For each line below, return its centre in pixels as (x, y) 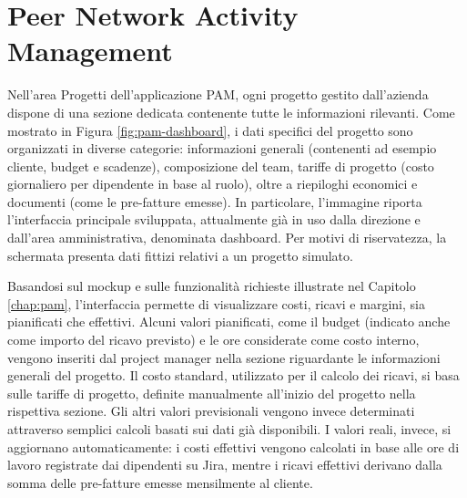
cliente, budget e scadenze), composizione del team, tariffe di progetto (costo (221, 166)
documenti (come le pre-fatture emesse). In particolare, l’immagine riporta (215, 201)
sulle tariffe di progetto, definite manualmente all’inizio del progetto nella (212, 393)
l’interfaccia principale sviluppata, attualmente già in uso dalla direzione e (214, 219)
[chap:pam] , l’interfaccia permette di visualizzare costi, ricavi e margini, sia (216, 303)
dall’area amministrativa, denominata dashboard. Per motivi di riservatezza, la (227, 238)
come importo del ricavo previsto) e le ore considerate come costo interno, (213, 340)
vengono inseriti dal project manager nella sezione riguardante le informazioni (224, 357)
